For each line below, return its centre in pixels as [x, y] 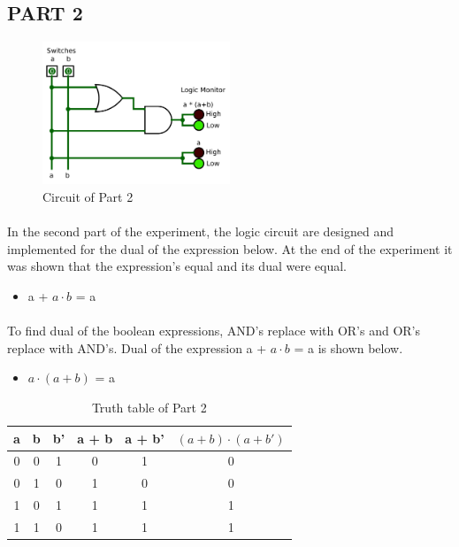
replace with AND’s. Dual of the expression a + [137, 347]
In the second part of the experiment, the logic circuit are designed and [201, 231]
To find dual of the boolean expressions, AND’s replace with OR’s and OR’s [214, 331]
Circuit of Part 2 [88, 197]
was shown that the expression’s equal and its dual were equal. [177, 266]
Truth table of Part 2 [149, 407]
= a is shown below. [348, 347]
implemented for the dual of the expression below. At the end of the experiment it [230, 248]
